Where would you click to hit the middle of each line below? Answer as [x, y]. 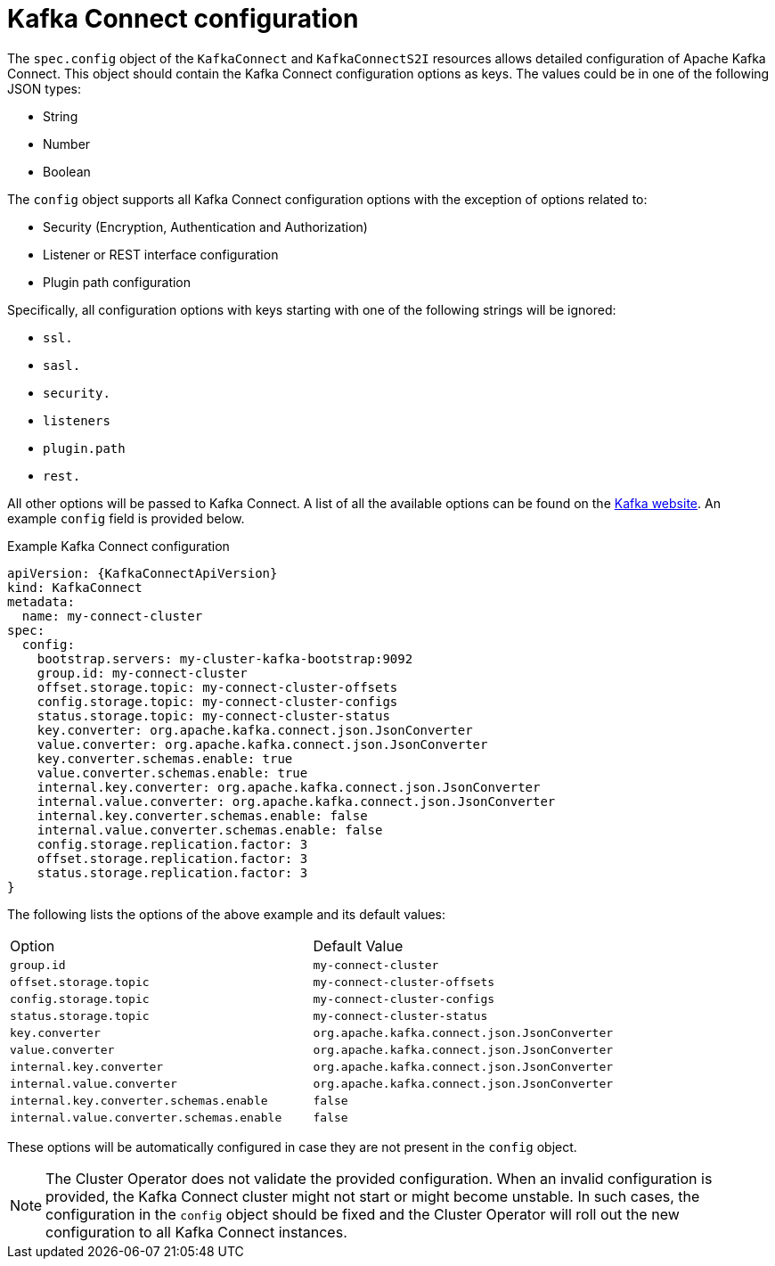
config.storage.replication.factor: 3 [172, 844]
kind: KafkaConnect [75, 587]
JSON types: [45, 88]
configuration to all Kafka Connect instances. [196, 1232]
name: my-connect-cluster [112, 616]
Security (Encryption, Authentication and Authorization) [205, 226]
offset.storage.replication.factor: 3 [172, 858]
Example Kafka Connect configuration [118, 546]
